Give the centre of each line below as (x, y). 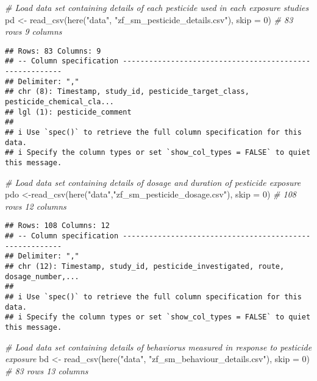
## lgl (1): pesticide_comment (68, 112)
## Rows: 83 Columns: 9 (53, 51)
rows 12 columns (36, 206)
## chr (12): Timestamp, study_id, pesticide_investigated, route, (145, 267)
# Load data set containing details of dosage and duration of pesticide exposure (153, 182)
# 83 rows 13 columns (47, 370)
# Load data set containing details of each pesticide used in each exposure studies (157, 7)
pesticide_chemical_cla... (59, 102)
